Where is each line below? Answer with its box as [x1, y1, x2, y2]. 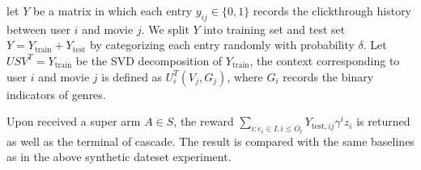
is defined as [101, 68, 163, 85]
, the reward [173, 113, 234, 130]
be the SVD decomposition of [75, 52, 223, 68]
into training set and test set [203, 20, 346, 37]
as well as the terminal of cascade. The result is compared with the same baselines [6, 132, 415, 149]
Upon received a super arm [6, 113, 141, 130]
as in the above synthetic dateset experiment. [6, 148, 232, 165]
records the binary [283, 68, 374, 85]
